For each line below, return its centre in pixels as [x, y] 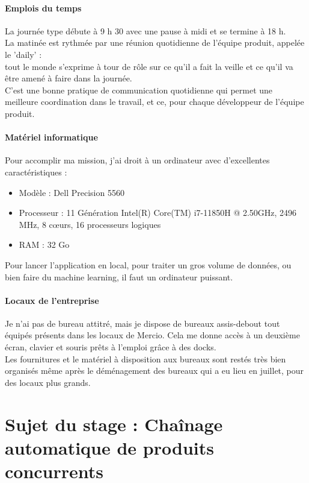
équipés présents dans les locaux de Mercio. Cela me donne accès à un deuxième [152, 335]
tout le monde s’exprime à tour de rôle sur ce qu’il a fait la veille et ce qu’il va [149, 66]
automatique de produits [109, 447]
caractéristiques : [36, 172]
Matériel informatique [51, 137]
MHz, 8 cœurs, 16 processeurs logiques [90, 224]
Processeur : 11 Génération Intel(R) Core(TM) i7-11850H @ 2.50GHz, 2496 [158, 213]
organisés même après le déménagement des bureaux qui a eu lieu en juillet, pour [154, 371]
